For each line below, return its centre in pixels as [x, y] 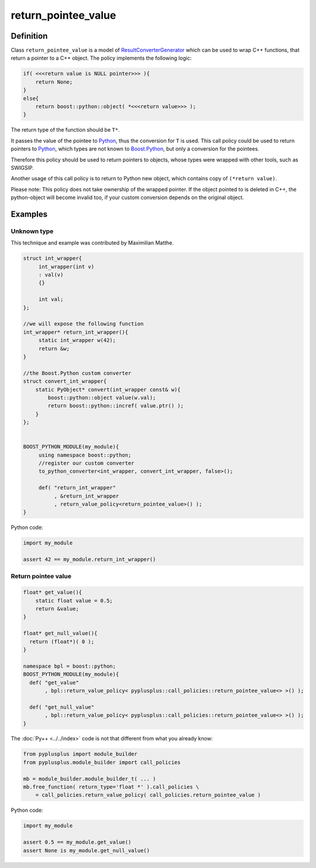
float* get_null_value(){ [60, 633]
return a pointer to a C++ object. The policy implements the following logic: [101, 58]
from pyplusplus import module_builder [80, 754]
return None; [54, 82]
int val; [51, 299]
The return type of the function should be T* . [65, 130]
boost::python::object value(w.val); [102, 397]
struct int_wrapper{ [52, 258]
